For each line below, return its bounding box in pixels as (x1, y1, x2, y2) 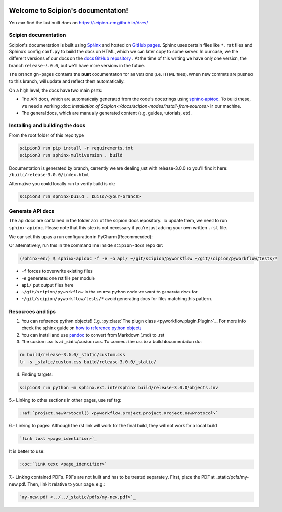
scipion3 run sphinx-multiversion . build (19, 152, 123, 158)
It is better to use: (9, 448, 45, 454)
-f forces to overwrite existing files (21, 268, 93, 274)
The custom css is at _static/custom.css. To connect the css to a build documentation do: (21, 339, 202, 345)
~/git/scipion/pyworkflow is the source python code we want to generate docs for (21, 289, 198, 295)
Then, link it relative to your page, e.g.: (27, 481, 105, 487)
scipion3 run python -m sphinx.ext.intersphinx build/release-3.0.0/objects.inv (19, 385, 218, 390)
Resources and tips (9, 308, 56, 315)
